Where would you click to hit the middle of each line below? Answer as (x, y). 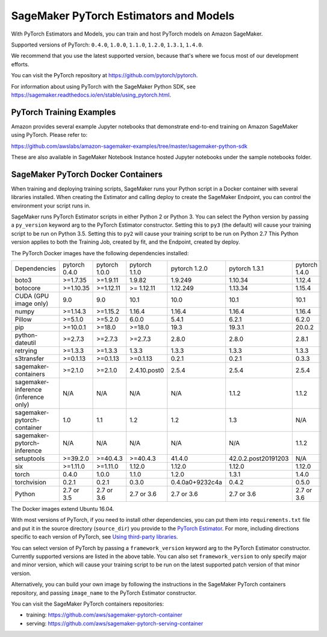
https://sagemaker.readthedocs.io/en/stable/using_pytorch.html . (91, 95)
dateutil (25, 343)
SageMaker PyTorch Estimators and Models (123, 16)
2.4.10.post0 (147, 370)
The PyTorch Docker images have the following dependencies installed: (100, 253)
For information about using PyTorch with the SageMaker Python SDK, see (103, 86)
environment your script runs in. (51, 206)
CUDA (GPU (32, 296)
